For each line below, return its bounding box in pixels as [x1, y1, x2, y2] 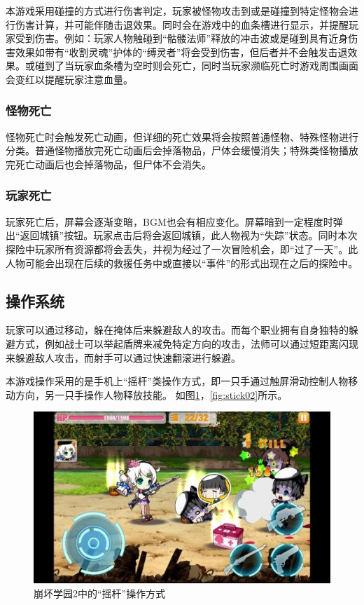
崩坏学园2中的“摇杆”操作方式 [34, 585, 166, 600]
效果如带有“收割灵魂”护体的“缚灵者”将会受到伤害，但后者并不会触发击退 [15, 44, 348, 59]
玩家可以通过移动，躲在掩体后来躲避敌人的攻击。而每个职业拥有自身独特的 [6, 322, 349, 337]
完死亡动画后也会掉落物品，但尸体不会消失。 [6, 156, 211, 171]
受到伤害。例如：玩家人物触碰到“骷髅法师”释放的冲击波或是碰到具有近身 [15, 31, 349, 46]
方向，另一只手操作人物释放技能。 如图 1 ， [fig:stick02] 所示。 [15, 387, 288, 402]
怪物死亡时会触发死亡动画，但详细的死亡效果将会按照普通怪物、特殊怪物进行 [6, 129, 358, 144]
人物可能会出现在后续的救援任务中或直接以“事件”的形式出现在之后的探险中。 [6, 255, 358, 270]
